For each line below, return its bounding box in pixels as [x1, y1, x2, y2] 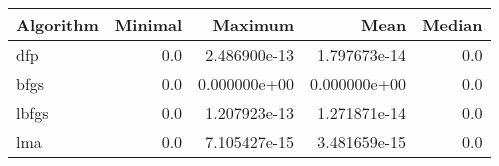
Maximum [212, 13, 295, 36]
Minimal [114, 13, 183, 36]
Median [422, 13, 483, 36]
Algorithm [16, 13, 99, 36]
